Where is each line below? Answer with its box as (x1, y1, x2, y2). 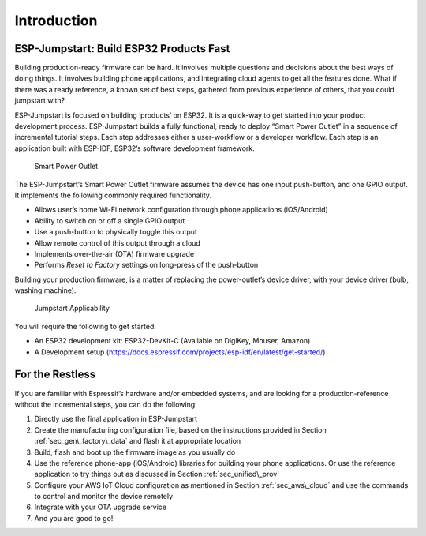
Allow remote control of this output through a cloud (34, 238, 200, 248)
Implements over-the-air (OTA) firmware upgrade (34, 249, 195, 258)
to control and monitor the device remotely (34, 492, 174, 501)
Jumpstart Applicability (34, 304, 110, 313)
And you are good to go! (34, 513, 114, 523)
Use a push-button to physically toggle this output (34, 227, 197, 237)
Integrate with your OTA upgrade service (34, 502, 167, 512)
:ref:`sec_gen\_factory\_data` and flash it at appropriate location (34, 437, 241, 446)
